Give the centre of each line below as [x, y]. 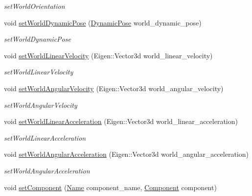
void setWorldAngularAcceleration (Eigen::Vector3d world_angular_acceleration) [126, 154]
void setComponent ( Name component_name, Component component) [110, 187]
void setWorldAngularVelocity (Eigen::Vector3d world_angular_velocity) [114, 88]
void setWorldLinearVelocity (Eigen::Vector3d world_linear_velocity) [108, 55]
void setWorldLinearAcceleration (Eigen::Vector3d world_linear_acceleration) [121, 121]
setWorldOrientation [34, 6]
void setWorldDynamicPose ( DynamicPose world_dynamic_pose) [103, 22]
